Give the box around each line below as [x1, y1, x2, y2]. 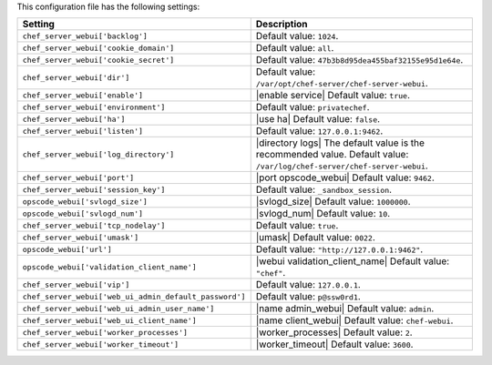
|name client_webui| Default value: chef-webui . [255, 314, 454, 327]
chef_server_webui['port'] [22, 173, 135, 182]
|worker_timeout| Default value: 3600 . [255, 338, 414, 350]
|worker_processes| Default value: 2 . [255, 326, 414, 339]
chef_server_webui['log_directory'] [22, 149, 175, 159]
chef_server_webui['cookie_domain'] [22, 43, 175, 53]
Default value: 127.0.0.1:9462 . [255, 125, 384, 137]
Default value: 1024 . [255, 30, 339, 43]
